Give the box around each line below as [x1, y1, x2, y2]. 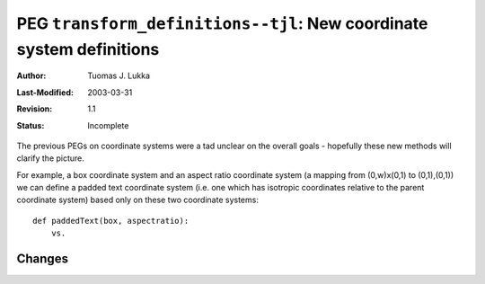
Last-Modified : [16, 86, 74, 98]
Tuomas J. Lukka [87, 70, 151, 81]
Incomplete [87, 120, 129, 130]
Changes [16, 252, 69, 267]
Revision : [16, 103, 53, 114]
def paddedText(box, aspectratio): [32, 216, 190, 226]
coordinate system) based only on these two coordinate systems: [16, 194, 260, 206]
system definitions [16, 39, 160, 59]
